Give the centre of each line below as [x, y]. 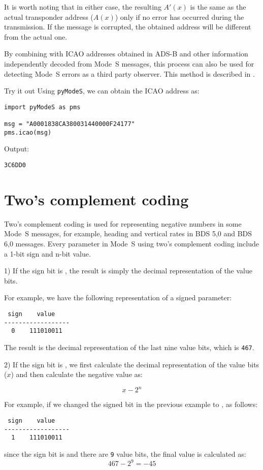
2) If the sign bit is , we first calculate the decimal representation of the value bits [132, 364]
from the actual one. [36, 36]
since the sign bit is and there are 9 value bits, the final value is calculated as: [125, 453]
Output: [17, 149]
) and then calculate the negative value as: [77, 374]
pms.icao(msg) [28, 132]
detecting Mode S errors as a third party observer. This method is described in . [129, 73]
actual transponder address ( [49, 17]
